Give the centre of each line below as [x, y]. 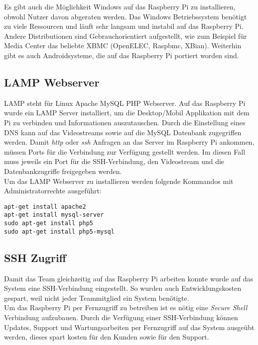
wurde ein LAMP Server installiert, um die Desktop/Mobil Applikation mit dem [127, 113]
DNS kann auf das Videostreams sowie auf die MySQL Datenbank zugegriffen [123, 132]
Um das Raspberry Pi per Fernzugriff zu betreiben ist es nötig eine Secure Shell [126, 307]
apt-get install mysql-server [54, 215]
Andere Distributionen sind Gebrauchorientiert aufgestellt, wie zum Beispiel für [126, 36]
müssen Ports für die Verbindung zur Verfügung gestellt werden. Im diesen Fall [125, 151]
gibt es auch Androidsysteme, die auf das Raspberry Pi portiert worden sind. [122, 55]
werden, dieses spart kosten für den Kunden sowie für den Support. [107, 337]
